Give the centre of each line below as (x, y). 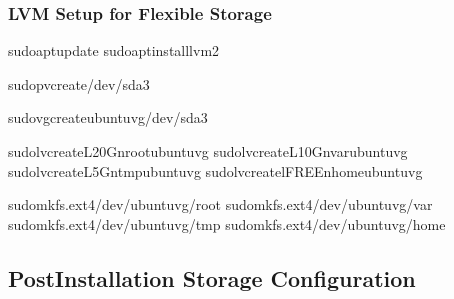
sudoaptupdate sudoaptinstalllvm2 (114, 50)
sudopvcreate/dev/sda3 (79, 83)
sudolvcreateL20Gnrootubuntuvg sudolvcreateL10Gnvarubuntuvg (208, 151)
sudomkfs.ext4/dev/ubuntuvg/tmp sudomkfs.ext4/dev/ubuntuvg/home (227, 223)
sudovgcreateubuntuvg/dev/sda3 (108, 117)
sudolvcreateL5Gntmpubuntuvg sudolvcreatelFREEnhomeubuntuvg (215, 170)
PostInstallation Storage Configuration (212, 277)
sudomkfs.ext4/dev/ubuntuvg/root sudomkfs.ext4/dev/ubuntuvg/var (220, 204)
